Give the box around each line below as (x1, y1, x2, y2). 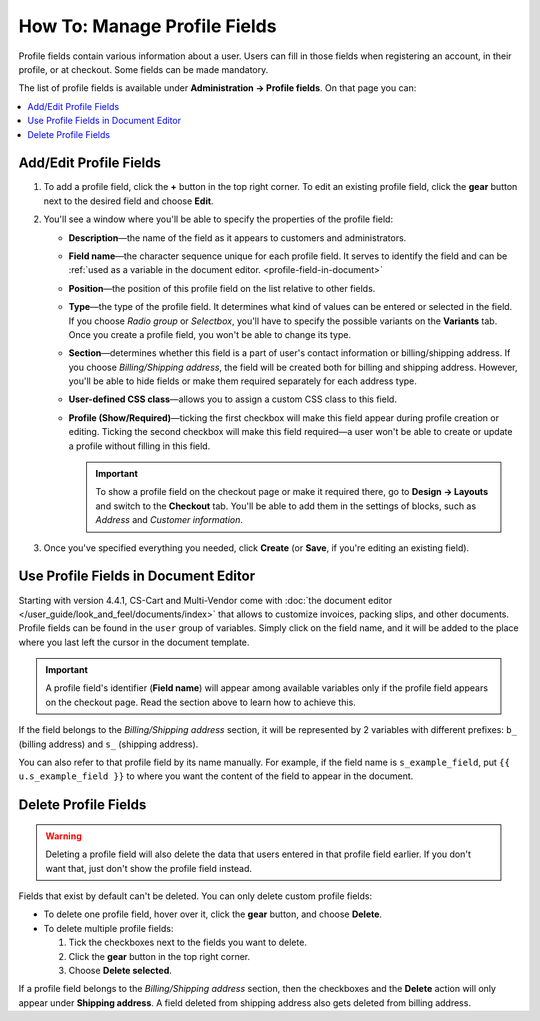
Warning (45, 830, 82, 842)
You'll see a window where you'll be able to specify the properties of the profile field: (43, 213, 394, 225)
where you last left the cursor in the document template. (18, 636, 250, 648)
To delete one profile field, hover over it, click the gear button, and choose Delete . (43, 908, 383, 920)
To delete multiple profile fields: (43, 922, 174, 934)
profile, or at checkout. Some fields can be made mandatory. (18, 63, 269, 75)
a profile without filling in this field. (68, 440, 211, 452)
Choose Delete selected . (68, 964, 172, 976)
